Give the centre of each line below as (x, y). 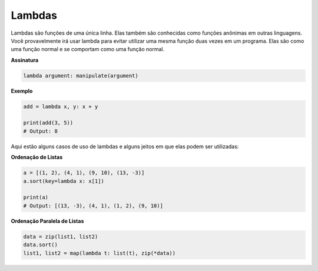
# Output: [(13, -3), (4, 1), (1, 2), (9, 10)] (93, 205)
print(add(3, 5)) (48, 123)
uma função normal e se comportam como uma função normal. (88, 49)
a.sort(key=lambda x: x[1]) (64, 181)
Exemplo (22, 91)
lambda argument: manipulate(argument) (81, 76)
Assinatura (25, 60)
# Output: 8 (41, 131)
